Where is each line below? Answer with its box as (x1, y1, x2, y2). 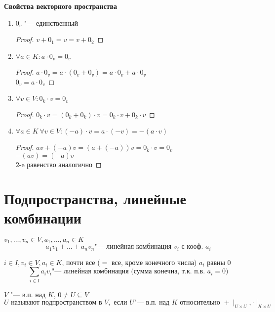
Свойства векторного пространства (4, 1, 118, 11)
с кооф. (181, 243, 203, 251)
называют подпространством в (11, 299, 102, 307)
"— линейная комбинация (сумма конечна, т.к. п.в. (51, 268, 205, 275)
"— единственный (24, 17, 78, 28)
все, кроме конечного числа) (111, 257, 197, 267)
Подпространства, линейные (4, 188, 186, 208)
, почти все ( (62, 257, 100, 267)
